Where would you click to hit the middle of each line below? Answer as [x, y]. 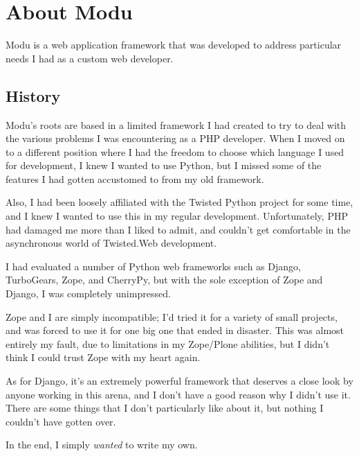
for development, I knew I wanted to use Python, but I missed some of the [164, 165]
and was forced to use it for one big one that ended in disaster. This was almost [175, 330]
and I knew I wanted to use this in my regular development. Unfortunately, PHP [177, 216]
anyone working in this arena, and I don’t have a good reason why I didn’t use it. [178, 394]
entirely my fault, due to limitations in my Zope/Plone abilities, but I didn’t [168, 343]
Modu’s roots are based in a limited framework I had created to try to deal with [176, 124]
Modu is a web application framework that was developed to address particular [174, 45]
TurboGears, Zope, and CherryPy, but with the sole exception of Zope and [164, 280]
